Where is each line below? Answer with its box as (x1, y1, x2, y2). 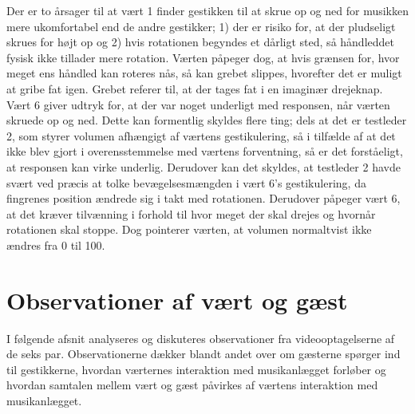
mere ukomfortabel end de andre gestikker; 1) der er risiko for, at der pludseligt (6, 18, 396, 34)
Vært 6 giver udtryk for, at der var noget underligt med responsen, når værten (6, 96, 390, 112)
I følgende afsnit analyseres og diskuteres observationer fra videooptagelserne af (6, 329, 395, 346)
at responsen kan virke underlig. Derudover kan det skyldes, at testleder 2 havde (6, 158, 401, 175)
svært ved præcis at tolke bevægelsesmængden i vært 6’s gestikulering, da (6, 174, 366, 191)
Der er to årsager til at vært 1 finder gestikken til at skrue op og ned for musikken (6, 2, 409, 18)
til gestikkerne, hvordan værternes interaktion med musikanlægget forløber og (6, 361, 386, 377)
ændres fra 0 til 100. (6, 236, 105, 253)
